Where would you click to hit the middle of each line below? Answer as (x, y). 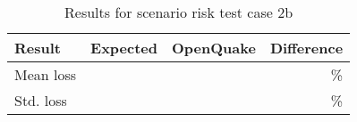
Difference (306, 48)
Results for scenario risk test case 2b (179, 12)
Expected (124, 48)
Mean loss (46, 74)
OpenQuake (214, 48)
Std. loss (41, 100)
